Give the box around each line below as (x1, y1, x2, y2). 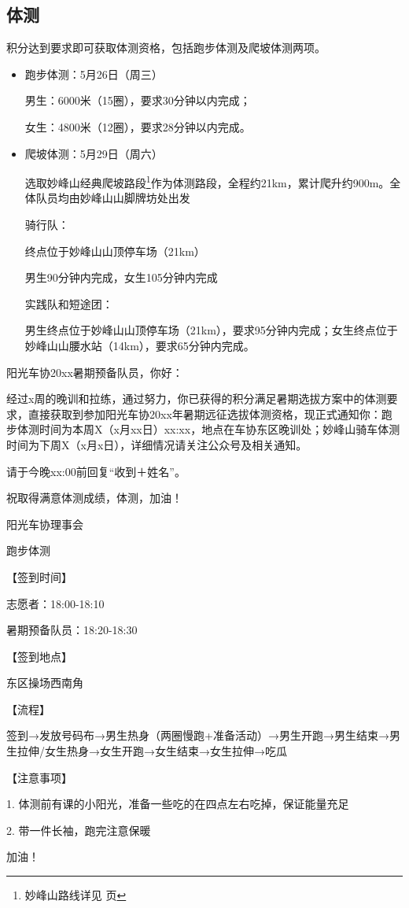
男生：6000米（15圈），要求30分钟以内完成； (24, 92, 251, 109)
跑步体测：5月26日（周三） (24, 65, 163, 82)
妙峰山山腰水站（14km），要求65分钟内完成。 (24, 337, 255, 353)
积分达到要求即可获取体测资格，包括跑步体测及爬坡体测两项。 (6, 39, 326, 56)
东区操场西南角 (6, 674, 83, 691)
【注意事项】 (6, 769, 72, 785)
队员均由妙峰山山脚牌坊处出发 (35, 190, 190, 206)
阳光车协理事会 (6, 515, 83, 532)
